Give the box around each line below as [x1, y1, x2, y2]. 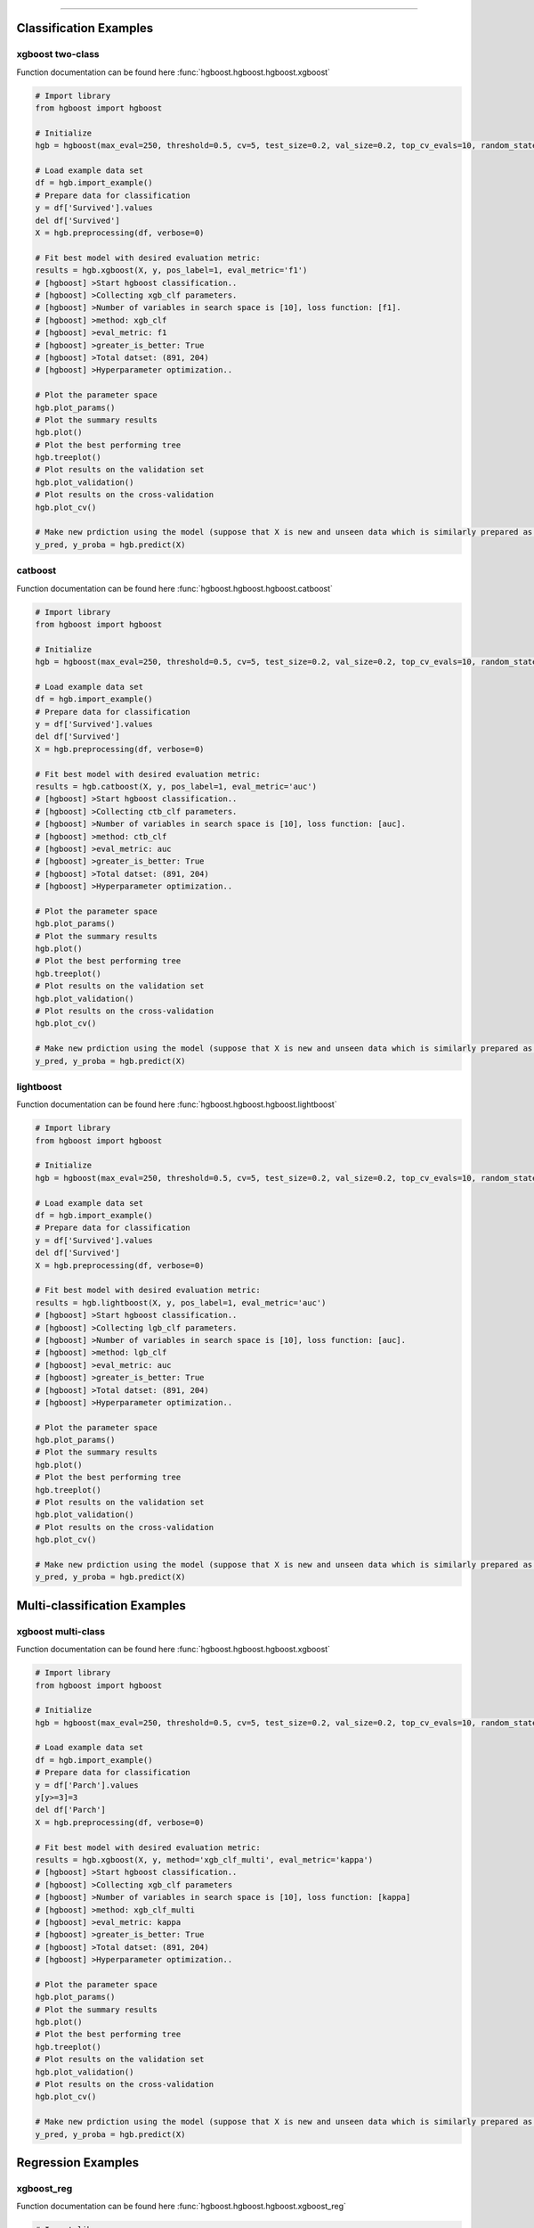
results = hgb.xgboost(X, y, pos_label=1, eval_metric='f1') [35, 266, 308, 275]
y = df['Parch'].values [35, 1780, 140, 1790]
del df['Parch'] [35, 1805, 107, 1815]
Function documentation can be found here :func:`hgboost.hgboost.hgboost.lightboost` [16, 1099, 337, 1110]
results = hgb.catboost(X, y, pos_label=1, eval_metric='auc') [35, 782, 318, 791]
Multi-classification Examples [16, 1598, 187, 1613]
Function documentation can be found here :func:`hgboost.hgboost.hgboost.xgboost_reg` [16, 2201, 347, 2212]
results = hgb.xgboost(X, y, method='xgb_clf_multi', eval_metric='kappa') [35, 1855, 374, 1864]
